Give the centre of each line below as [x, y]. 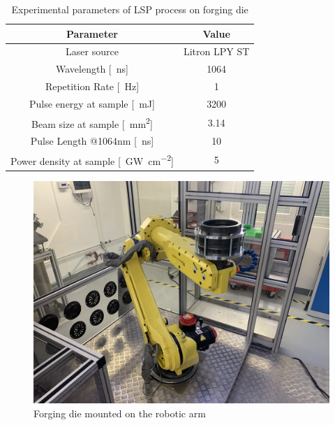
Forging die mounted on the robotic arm [120, 413]
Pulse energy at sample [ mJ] [92, 103]
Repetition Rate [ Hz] [92, 86]
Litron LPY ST [216, 51]
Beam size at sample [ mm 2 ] [92, 122]
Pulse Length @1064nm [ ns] [92, 141]
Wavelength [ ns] [92, 69]
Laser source [92, 51]
